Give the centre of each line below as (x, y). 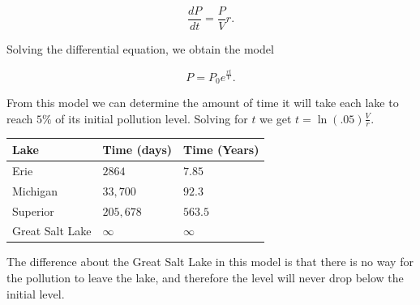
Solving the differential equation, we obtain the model (140, 49)
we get (276, 118)
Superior (33, 210)
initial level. (36, 293)
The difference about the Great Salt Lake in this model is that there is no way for (210, 262)
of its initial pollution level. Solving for (152, 118)
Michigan (35, 190)
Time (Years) (221, 149)
